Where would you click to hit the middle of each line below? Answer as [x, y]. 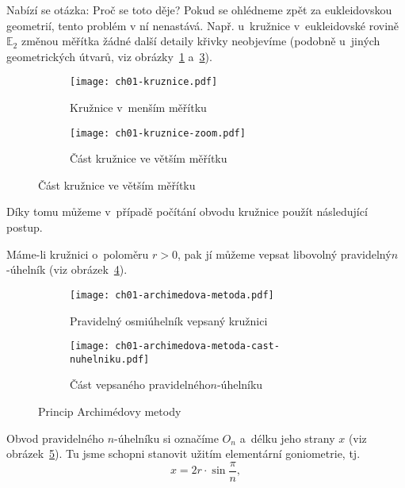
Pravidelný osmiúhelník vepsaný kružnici [169, 320]
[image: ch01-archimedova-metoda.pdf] [172, 295]
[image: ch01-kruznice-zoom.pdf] [158, 133]
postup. [25, 227]
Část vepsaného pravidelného [140, 384]
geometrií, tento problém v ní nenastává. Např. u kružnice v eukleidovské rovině [203, 25]
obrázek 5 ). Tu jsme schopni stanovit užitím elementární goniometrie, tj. [183, 453]
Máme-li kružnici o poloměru [78, 254]
